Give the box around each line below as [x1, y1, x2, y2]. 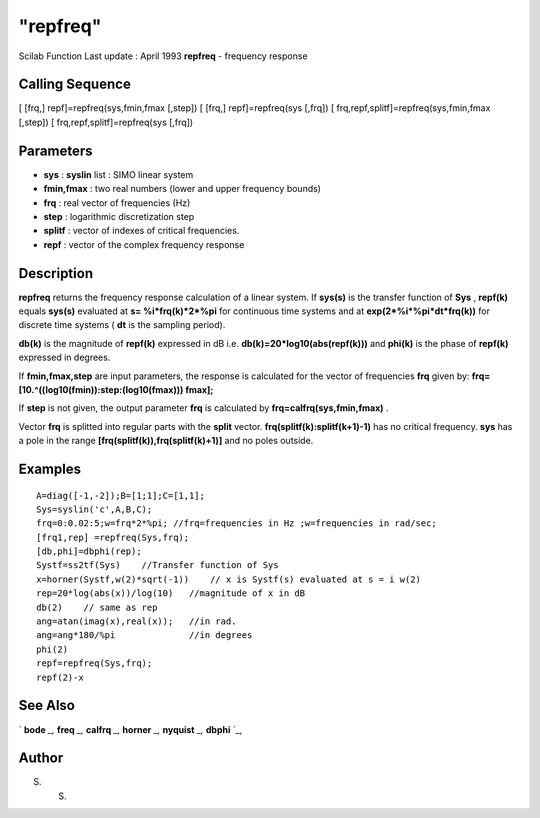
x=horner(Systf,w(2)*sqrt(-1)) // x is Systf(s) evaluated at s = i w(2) [36, 573, 422, 585]
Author [18, 750, 64, 767]
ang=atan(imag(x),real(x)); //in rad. [36, 616, 237, 627]
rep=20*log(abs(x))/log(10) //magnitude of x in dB [36, 588, 305, 599]
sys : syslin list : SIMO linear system [43, 168, 194, 180]
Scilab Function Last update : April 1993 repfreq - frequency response [18, 50, 309, 62]
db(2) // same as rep [36, 601, 158, 613]
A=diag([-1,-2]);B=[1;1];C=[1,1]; [36, 490, 205, 501]
